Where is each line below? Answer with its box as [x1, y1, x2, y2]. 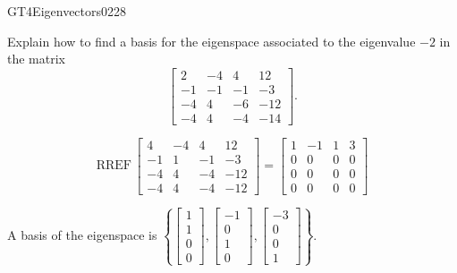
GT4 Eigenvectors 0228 [7, 2, 127, 20]
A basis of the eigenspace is [7, 225, 157, 243]
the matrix [7, 49, 65, 68]
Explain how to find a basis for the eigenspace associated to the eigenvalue [7, 31, 416, 50]
